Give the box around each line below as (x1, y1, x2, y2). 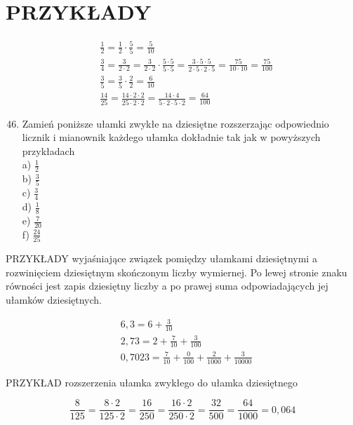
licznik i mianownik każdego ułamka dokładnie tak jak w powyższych (22, 130, 321, 144)
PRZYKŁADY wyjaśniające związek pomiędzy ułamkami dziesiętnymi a (6, 251, 317, 266)
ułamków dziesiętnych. (6, 292, 102, 307)
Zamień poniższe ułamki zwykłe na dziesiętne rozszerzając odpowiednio (22, 116, 329, 130)
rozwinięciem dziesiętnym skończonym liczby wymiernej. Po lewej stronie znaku (6, 264, 347, 279)
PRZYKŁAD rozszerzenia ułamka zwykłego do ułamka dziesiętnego (6, 375, 298, 389)
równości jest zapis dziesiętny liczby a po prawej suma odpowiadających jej (6, 278, 328, 293)
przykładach (22, 143, 75, 158)
